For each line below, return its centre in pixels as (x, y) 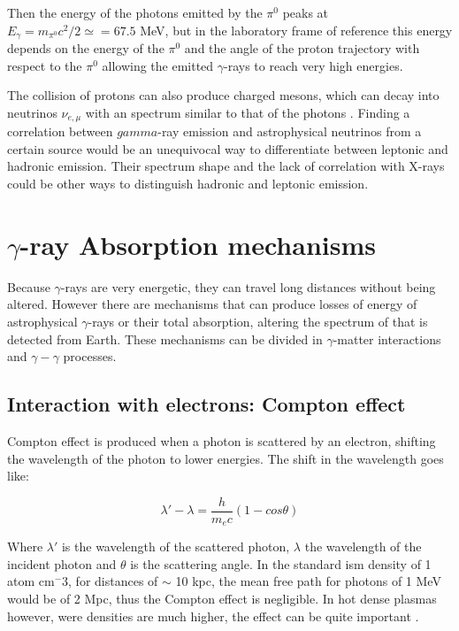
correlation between (60, 131)
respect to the (45, 65)
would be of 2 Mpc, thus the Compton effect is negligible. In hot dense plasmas (222, 599)
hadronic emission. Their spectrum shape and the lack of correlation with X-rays (226, 166)
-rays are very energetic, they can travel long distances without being (248, 286)
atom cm (31, 581)
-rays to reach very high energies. (314, 65)
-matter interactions (387, 339)
